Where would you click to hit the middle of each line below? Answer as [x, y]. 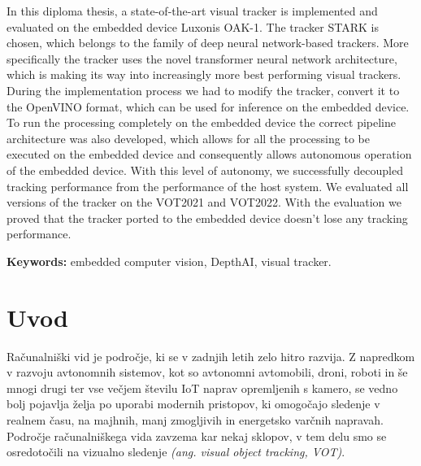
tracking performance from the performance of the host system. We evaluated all [208, 186]
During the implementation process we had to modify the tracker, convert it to [203, 90]
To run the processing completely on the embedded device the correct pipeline [202, 122]
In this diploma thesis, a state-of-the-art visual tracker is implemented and [192, 11]
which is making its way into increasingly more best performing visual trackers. [204, 74]
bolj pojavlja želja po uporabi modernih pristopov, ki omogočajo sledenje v [193, 404]
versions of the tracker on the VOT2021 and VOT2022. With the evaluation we [204, 202]
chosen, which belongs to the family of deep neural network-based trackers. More [208, 43]
